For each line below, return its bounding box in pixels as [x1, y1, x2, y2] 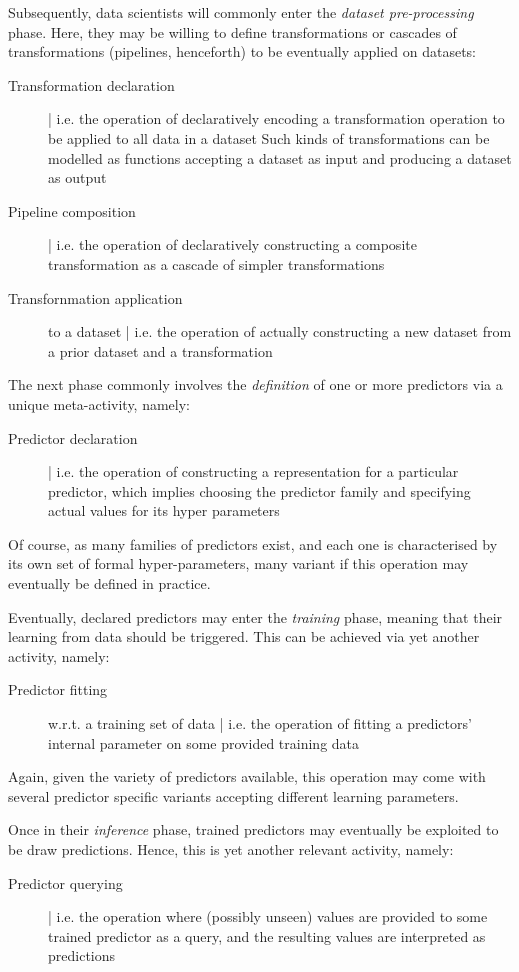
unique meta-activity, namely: [8, 393, 191, 414]
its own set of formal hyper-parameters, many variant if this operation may [8, 553, 469, 574]
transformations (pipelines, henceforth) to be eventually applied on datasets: [8, 41, 476, 62]
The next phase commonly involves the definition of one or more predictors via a [8, 374, 503, 395]
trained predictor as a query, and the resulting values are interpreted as [48, 925, 486, 946]
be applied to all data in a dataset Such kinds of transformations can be [48, 127, 490, 148]
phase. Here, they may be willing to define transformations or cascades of [8, 21, 457, 42]
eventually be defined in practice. [8, 573, 211, 594]
